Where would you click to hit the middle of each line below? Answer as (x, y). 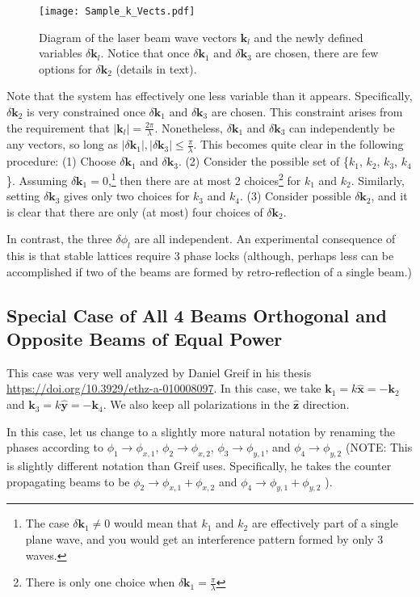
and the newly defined (309, 37)
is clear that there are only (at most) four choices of (135, 211)
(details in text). (156, 68)
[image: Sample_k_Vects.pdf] (117, 11)
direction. (326, 404)
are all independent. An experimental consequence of (265, 239)
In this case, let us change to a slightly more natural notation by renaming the (201, 431)
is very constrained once (86, 112)
